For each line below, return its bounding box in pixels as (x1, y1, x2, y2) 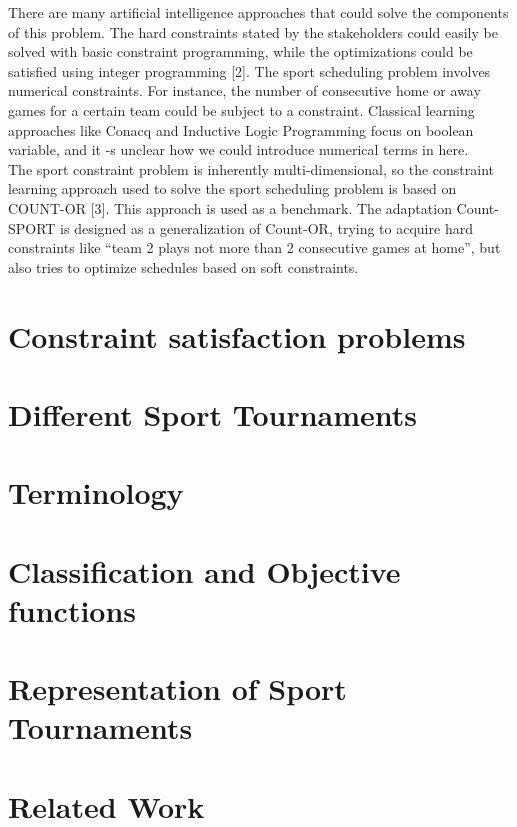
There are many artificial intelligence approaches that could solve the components (8, 2, 509, 22)
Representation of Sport (8, 668, 347, 709)
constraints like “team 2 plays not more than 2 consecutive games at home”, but (8, 237, 501, 258)
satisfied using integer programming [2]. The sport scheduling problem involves (8, 60, 491, 81)
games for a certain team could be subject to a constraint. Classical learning (8, 99, 475, 120)
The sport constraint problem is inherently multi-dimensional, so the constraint (8, 158, 495, 179)
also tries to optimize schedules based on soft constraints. (8, 256, 359, 277)
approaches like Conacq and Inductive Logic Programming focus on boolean (8, 119, 474, 140)
